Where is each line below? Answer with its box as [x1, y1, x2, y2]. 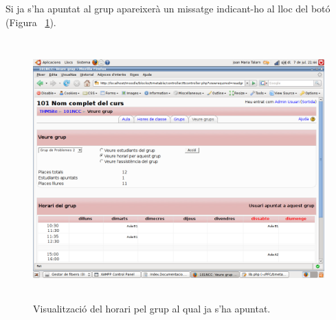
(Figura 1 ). [5, 14, 56, 29]
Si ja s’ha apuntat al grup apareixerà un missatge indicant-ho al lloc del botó [5, 1, 331, 15]
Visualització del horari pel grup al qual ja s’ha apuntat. [33, 301, 271, 315]
